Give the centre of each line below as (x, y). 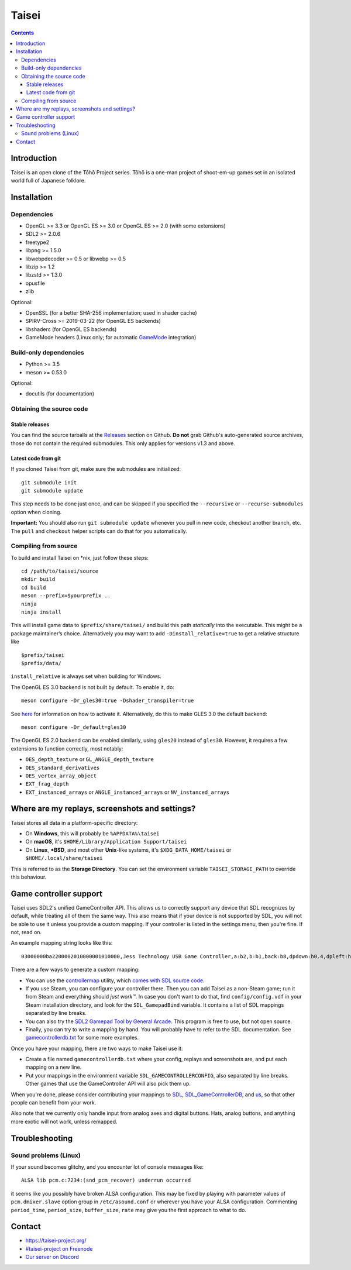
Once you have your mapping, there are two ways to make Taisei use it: (97, 1048)
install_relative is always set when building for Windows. (86, 676)
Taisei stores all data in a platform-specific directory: (74, 822)
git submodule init (49, 482)
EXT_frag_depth (47, 784)
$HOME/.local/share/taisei (64, 858)
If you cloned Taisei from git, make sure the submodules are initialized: (96, 469)
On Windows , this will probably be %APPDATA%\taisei (92, 833)
